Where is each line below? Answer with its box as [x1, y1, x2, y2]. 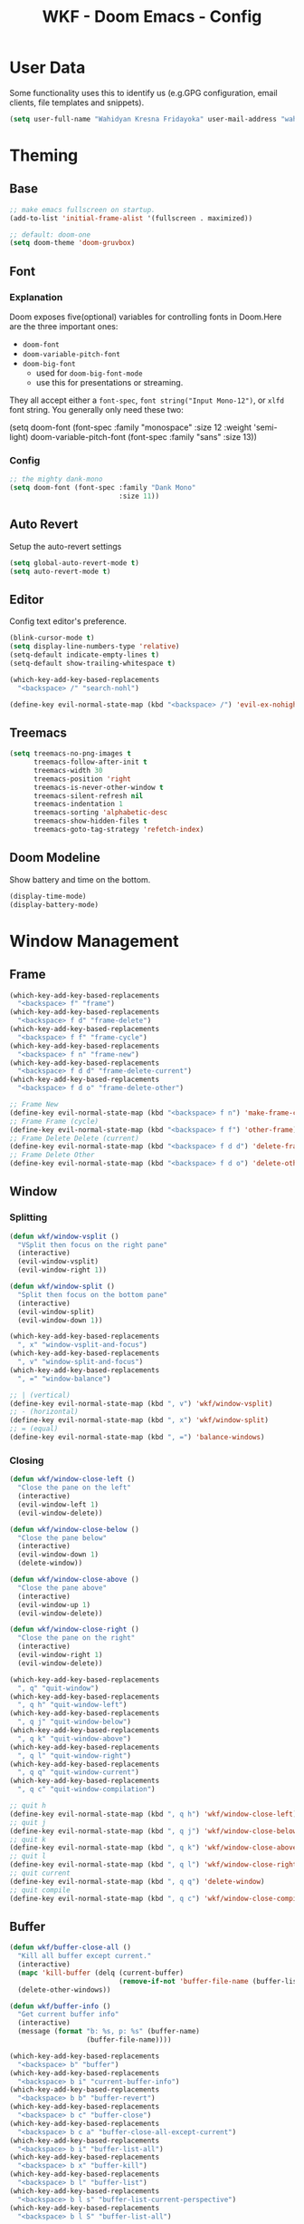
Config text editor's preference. [9, 616, 127, 627]
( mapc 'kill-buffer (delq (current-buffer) [17, 1968, 184, 1977]
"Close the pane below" [17, 1533, 107, 1543]
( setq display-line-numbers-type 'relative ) [9, 642, 180, 651]
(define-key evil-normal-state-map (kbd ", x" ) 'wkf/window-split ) [9, 1416, 270, 1425]
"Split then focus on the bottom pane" [17, 1290, 168, 1299]
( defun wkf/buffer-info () [9, 2002, 111, 2011]
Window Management [9, 931, 179, 951]
